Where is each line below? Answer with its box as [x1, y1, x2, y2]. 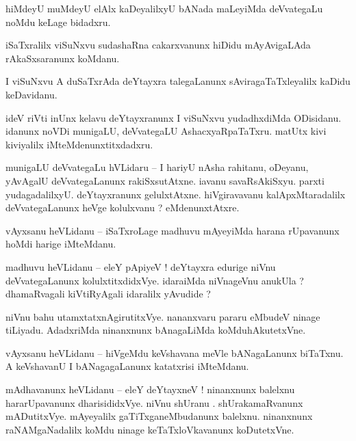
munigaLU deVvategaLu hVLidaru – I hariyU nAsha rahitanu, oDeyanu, [5, 160, 309, 174]
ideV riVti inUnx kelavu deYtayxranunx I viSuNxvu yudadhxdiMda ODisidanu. [5, 110, 342, 124]
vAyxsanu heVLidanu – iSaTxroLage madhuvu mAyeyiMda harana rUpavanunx [5, 223, 340, 237]
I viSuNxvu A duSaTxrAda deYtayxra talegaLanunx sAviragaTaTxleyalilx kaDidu [5, 74, 351, 88]
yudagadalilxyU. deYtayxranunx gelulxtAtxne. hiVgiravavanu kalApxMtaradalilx [5, 187, 346, 201]
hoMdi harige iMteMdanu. [5, 237, 116, 251]
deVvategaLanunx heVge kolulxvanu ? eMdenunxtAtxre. [5, 200, 240, 215]
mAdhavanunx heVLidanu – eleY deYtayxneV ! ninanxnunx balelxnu [5, 382, 295, 397]
